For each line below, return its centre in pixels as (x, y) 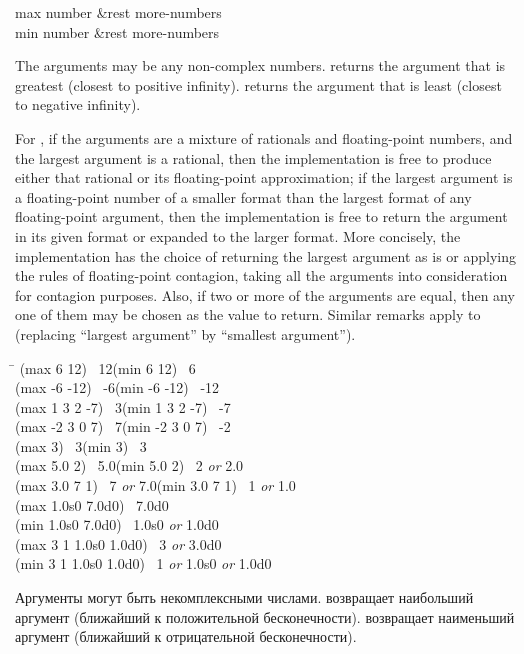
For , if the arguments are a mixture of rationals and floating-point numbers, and (264, 137)
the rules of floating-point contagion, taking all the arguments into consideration (261, 275)
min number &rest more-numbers (117, 31)
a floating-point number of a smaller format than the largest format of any (243, 196)
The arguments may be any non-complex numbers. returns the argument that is (260, 65)
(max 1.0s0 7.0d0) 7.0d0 (92, 504)
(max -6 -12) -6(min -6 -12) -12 (117, 387)
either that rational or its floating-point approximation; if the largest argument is (264, 177)
